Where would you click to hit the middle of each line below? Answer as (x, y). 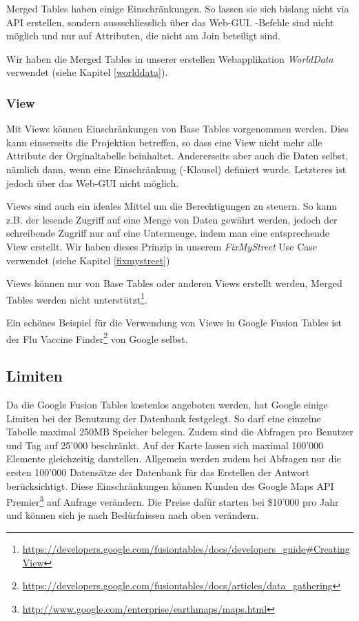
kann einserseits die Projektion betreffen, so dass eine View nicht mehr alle (164, 142)
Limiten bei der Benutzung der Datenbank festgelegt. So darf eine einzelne (164, 418)
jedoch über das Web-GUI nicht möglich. (93, 183)
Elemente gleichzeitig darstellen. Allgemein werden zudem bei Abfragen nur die (174, 459)
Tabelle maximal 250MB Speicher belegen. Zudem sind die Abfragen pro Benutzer (180, 432)
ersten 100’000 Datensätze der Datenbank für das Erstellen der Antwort (158, 472)
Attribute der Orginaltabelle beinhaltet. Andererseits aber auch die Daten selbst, (177, 156)
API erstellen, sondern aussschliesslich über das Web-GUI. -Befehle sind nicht (170, 22)
